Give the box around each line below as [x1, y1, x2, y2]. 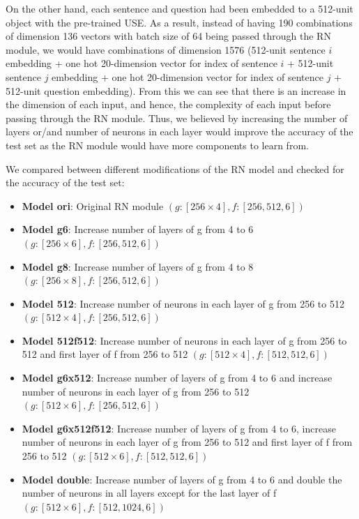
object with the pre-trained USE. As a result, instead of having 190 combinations [6, 15, 353, 29]
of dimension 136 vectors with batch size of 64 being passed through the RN [6, 29, 331, 43]
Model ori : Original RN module [22, 198, 164, 213]
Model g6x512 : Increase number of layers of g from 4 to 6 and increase [22, 370, 333, 385]
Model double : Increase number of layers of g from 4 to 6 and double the [22, 472, 342, 486]
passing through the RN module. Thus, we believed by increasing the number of [6, 110, 348, 125]
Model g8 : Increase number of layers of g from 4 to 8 [22, 259, 254, 273]
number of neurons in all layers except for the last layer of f [22, 486, 277, 500]
